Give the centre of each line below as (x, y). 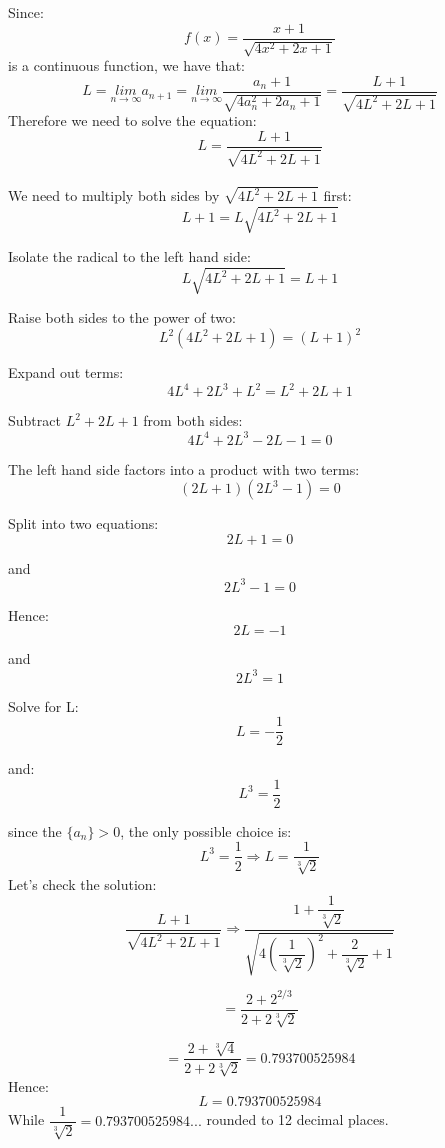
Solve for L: (43, 705)
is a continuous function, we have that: (126, 65)
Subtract (34, 420)
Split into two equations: (83, 523)
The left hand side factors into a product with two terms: (184, 468)
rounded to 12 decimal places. (297, 1119)
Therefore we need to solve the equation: (132, 120)
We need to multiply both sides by (114, 195)
